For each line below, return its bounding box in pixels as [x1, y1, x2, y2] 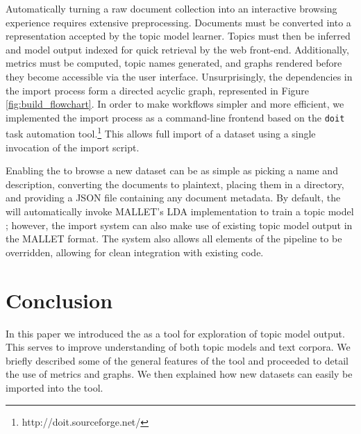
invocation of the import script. [6, 140, 140, 154]
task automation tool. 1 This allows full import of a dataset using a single [6, 124, 316, 141]
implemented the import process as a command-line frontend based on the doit [6, 110, 345, 124]
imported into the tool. [6, 380, 103, 394]
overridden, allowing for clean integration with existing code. [6, 244, 264, 259]
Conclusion [6, 285, 113, 314]
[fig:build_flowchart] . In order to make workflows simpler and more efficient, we [6, 97, 344, 111]
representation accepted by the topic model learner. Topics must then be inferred [6, 28, 351, 43]
